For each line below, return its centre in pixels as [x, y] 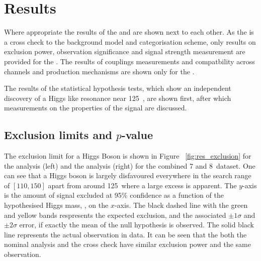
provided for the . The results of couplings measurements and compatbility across [129, 61]
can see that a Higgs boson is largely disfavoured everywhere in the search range [128, 175]
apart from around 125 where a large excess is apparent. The [142, 185]
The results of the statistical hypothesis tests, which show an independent [118, 88]
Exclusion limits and [58, 135]
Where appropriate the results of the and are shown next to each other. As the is [129, 32]
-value [137, 135]
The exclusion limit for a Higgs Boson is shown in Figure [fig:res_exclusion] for [128, 156]
